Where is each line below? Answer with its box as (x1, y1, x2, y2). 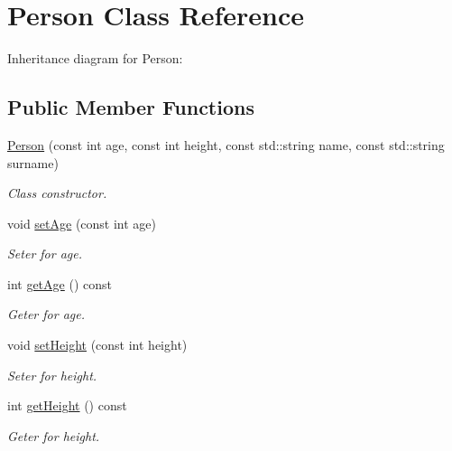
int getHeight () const (7, 396, 127, 415)
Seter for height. (7, 365, 97, 384)
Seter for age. (7, 244, 83, 263)
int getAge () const (7, 274, 112, 293)
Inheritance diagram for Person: (7, 49, 183, 68)
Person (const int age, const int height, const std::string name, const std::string (7, 135, 445, 154)
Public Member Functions (7, 93, 254, 121)
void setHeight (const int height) (7, 335, 188, 354)
